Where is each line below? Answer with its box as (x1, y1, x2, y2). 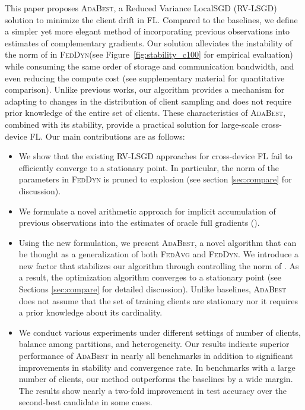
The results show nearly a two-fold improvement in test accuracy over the (18, 384, 287, 396)
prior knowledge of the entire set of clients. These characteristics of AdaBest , (5, 106, 286, 119)
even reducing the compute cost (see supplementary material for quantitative (5, 71, 285, 84)
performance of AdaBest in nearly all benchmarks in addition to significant (18, 349, 293, 362)
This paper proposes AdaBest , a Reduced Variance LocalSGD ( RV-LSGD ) (5, 2, 277, 14)
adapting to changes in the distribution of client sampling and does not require (5, 94, 292, 107)
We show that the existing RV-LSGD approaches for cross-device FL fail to (18, 150, 293, 162)
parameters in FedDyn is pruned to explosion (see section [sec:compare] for (18, 173, 292, 185)
